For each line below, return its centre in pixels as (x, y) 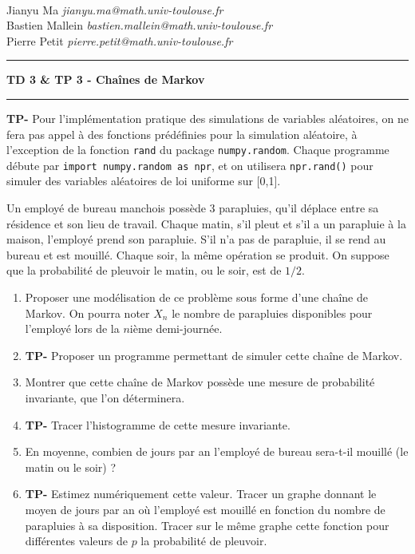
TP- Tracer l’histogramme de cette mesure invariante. (158, 424)
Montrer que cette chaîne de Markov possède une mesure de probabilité (200, 382)
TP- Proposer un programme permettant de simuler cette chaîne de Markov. (214, 355)
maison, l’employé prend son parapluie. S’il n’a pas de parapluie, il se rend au (196, 239)
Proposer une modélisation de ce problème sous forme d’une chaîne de (196, 297)
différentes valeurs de (76, 541)
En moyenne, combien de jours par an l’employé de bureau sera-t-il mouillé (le (217, 451)
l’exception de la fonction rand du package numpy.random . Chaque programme (198, 150)
